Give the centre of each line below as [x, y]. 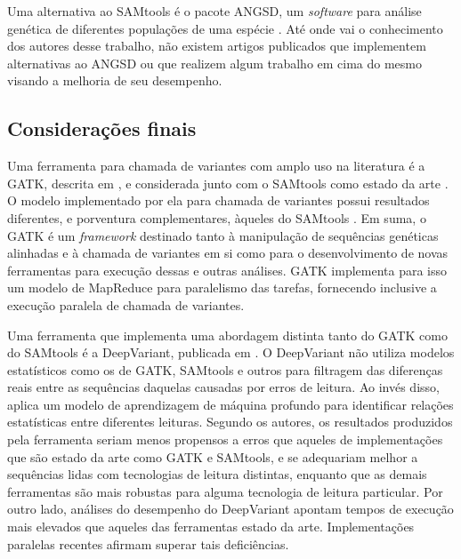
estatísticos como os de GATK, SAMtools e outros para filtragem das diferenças [225, 369]
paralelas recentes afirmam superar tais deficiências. [148, 543]
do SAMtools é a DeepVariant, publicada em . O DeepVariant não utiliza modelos [231, 352]
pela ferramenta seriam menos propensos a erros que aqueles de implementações [225, 439]
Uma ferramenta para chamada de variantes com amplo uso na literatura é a [216, 166]
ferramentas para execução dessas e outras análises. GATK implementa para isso [227, 270]
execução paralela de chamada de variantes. [126, 304]
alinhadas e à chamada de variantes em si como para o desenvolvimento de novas [228, 253]
